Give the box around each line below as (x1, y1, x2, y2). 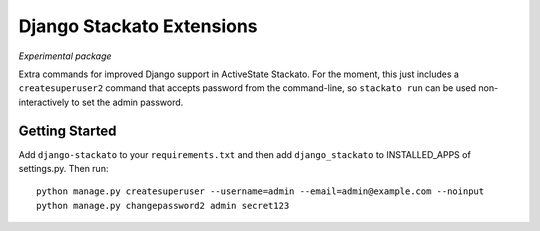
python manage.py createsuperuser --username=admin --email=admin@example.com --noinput (36, 186, 485, 197)
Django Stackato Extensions (18, 15, 259, 37)
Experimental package (18, 50, 112, 62)
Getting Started (18, 122, 117, 139)
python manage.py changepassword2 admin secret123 (36, 200, 290, 211)
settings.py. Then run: (18, 163, 109, 175)
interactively (18, 96, 70, 108)
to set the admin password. (71, 96, 184, 108)
